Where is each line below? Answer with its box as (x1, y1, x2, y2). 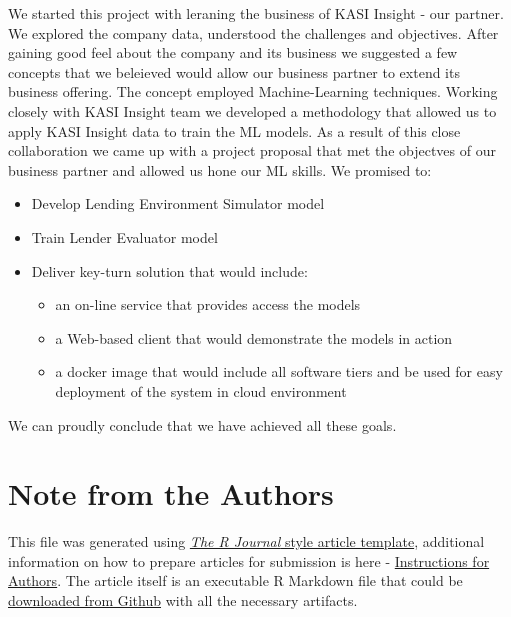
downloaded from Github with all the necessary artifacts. (8, 590, 358, 610)
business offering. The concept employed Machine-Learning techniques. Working (8, 81, 498, 102)
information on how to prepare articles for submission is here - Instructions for (8, 550, 490, 571)
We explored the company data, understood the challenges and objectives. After (8, 22, 499, 43)
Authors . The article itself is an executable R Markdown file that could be (8, 570, 463, 591)
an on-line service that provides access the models (55, 294, 361, 315)
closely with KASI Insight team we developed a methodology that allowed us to (8, 100, 497, 121)
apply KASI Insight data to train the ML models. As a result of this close (8, 120, 461, 141)
